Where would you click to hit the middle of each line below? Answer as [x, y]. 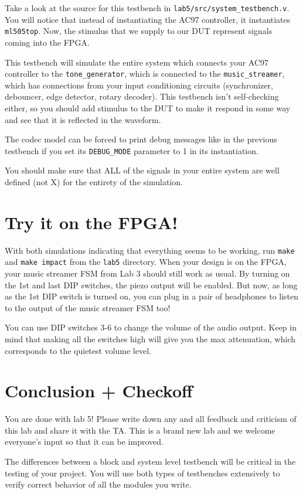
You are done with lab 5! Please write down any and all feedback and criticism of [151, 419]
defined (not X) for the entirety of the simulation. [94, 181]
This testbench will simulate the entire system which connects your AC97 [137, 62]
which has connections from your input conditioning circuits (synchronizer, [139, 85]
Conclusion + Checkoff [99, 391]
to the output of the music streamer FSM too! [88, 307]
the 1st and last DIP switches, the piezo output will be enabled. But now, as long [151, 285]
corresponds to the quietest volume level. [78, 350]
